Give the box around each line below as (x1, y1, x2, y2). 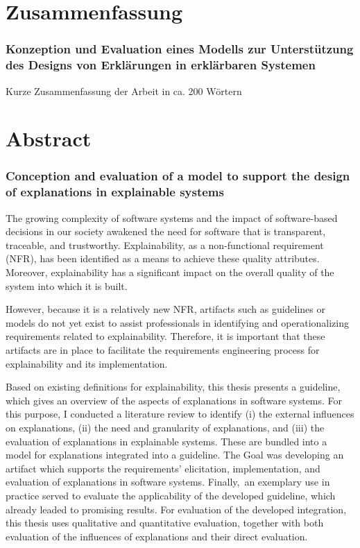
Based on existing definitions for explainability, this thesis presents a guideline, (6, 379, 341, 394)
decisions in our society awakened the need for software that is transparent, (6, 224, 326, 239)
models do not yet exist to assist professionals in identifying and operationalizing (6, 315, 349, 329)
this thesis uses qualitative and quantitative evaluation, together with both (6, 515, 324, 530)
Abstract (6, 124, 92, 153)
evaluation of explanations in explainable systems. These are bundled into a (6, 434, 327, 448)
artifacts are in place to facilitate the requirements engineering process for (6, 342, 320, 357)
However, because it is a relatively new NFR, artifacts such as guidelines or (6, 302, 326, 316)
